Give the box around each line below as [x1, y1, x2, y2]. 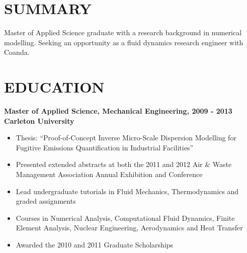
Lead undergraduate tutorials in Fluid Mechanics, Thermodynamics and [16, 186, 239, 196]
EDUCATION [4, 76, 105, 97]
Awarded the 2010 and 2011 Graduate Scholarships [16, 239, 174, 249]
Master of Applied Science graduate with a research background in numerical [4, 27, 242, 38]
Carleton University [4, 115, 74, 126]
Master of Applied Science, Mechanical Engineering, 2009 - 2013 [4, 106, 232, 116]
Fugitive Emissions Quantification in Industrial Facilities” [16, 142, 194, 152]
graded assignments [16, 196, 76, 206]
